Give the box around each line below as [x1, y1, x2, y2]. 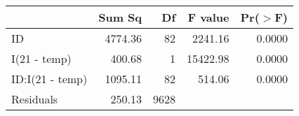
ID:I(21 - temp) [11, 71, 88, 87]
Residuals [11, 91, 58, 107]
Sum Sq [98, 9, 142, 25]
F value [187, 9, 230, 25]
